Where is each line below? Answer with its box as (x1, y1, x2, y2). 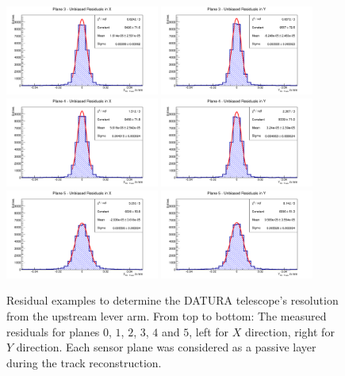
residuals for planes (6, 323, 100, 340)
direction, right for (244, 323, 335, 340)
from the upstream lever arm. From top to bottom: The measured (6, 308, 327, 324)
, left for (189, 323, 229, 340)
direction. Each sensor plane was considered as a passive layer (16, 339, 316, 355)
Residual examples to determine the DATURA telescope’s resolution (6, 292, 339, 309)
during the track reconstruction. (6, 354, 162, 370)
